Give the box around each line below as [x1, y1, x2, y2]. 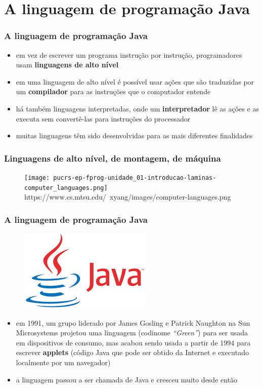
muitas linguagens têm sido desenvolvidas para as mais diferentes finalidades [16, 130, 253, 141]
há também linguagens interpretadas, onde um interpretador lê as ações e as [16, 103, 259, 113]
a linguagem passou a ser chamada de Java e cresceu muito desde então [16, 374, 238, 384]
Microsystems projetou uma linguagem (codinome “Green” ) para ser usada [16, 327, 248, 338]
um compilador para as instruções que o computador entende [16, 86, 211, 97]
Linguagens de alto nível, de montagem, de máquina [4, 151, 221, 164]
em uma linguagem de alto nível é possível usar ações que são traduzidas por [16, 76, 254, 87]
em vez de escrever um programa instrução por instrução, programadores [16, 49, 242, 60]
